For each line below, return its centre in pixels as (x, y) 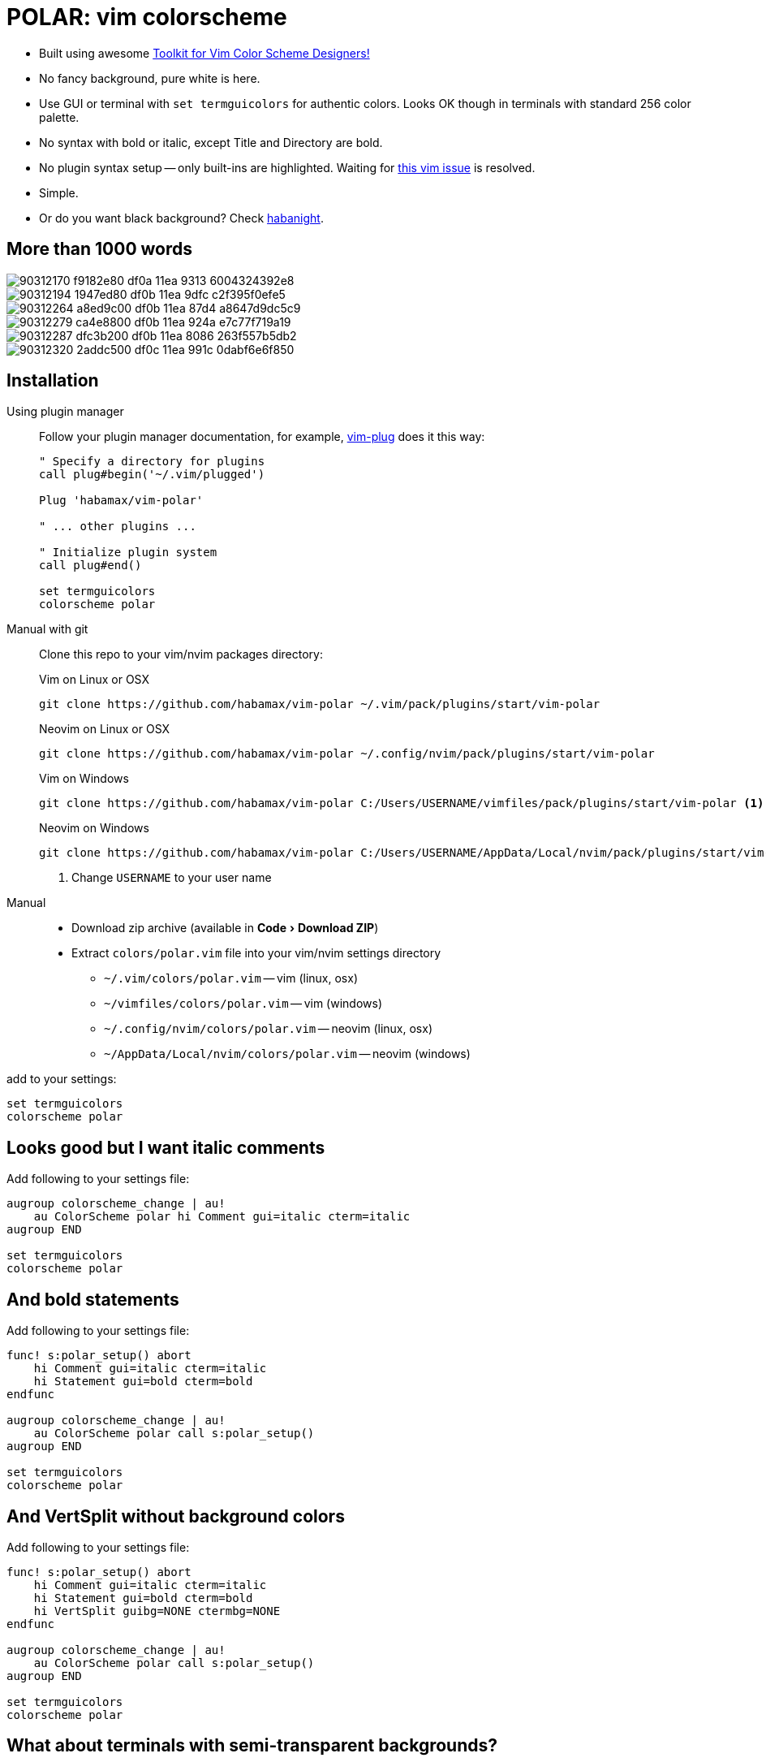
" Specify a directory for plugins (152, 462)
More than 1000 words (100, 249)
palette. (59, 117)
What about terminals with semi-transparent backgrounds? (252, 1746)
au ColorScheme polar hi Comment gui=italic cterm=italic (222, 1217)
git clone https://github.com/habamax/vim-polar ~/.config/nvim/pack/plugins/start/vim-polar (347, 754)
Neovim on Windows (94, 828)
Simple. (59, 192)
